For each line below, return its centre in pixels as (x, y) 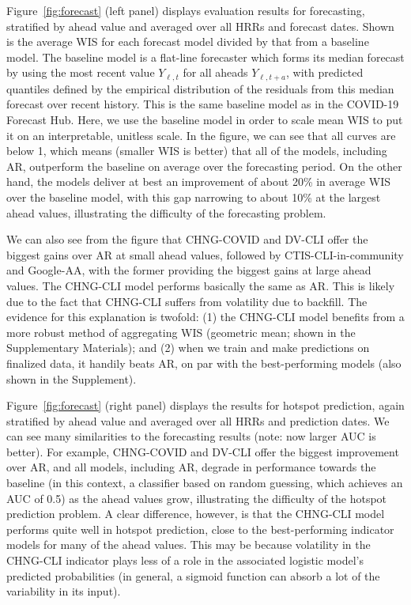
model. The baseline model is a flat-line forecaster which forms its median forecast (205, 57)
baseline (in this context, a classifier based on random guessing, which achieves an (205, 483)
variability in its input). (64, 591)
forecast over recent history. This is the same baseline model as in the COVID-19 (203, 104)
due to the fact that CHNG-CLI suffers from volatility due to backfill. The (187, 301)
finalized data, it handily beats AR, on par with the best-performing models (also (204, 363)
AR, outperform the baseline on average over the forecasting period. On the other (204, 166)
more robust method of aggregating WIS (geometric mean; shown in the (181, 332)
